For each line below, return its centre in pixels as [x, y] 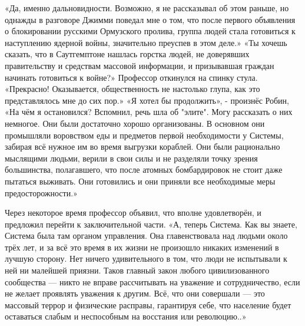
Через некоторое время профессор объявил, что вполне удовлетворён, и [133, 213]
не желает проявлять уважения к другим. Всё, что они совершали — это [135, 293]
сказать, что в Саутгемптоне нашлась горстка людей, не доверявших [127, 54]
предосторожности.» [41, 192]
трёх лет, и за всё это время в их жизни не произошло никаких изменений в [142, 247]
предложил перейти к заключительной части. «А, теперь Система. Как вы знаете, [151, 224]
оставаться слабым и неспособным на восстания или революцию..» [126, 316]
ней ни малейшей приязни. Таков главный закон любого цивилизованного [137, 270]
